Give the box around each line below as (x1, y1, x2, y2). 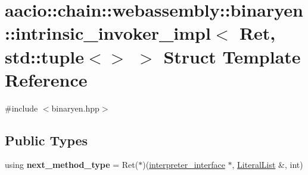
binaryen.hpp (51, 101, 99, 114)
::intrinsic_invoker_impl (5, 21, 211, 45)
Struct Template (163, 44, 301, 68)
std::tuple (5, 44, 84, 68)
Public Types (5, 131, 88, 149)
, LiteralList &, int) (232, 158, 303, 171)
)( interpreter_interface (142, 158, 225, 171)
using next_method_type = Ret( (5, 158, 139, 171)
